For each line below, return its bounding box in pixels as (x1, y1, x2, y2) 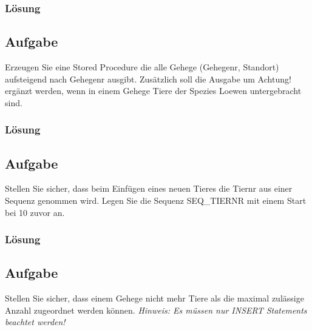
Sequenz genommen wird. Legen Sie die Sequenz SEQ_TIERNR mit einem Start (5, 194, 307, 207)
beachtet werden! (5, 315, 66, 328)
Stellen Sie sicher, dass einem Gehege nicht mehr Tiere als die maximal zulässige (5, 292, 304, 305)
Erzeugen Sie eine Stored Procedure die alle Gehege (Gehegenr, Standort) (5, 61, 279, 73)
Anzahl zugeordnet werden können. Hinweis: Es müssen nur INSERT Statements (5, 303, 307, 316)
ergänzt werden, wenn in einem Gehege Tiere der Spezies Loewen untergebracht (5, 84, 302, 97)
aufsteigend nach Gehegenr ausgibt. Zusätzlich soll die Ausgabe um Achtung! (5, 72, 291, 85)
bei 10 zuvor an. (5, 206, 65, 218)
